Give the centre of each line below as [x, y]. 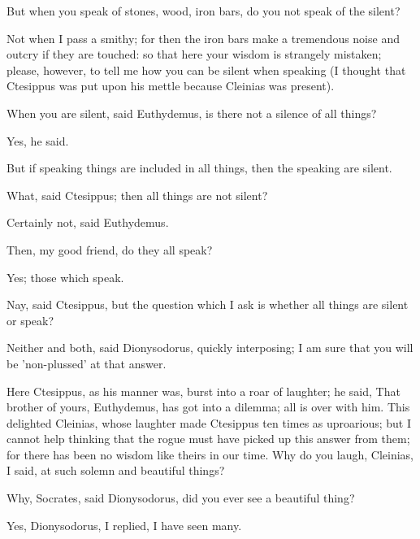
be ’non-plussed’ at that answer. [87, 363]
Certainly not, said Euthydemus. [88, 222]
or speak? [30, 320]
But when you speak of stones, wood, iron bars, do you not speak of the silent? [204, 11]
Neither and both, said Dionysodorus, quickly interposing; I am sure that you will [210, 348]
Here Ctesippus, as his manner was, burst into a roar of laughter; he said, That [204, 391]
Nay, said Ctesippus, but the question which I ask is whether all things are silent [208, 304]
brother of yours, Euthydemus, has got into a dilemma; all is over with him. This [208, 407]
